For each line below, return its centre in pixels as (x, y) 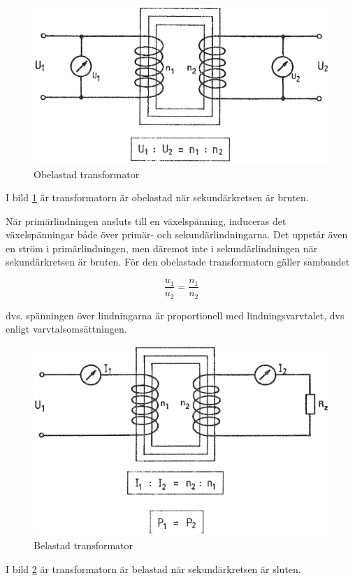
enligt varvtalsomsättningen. (66, 329)
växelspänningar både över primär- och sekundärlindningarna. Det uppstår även (177, 234)
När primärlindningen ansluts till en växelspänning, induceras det (146, 220)
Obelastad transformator (87, 174)
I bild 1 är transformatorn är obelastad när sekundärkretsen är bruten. (157, 197)
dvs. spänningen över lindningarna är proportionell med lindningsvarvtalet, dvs (175, 315)
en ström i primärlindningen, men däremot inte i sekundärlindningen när (162, 248)
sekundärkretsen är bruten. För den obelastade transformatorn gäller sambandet (178, 262)
